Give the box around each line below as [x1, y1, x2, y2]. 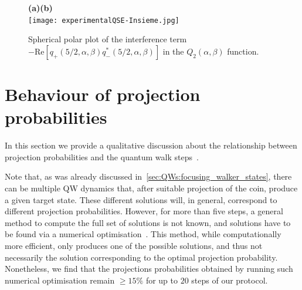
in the [162, 45, 184, 57]
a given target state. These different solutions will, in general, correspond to [5, 193, 277, 205]
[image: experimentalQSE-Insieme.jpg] [28, 16, 179, 25]
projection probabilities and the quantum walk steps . [5, 150, 199, 163]
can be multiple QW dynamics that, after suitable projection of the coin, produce [5, 181, 298, 194]
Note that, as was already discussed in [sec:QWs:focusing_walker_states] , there [5, 170, 292, 183]
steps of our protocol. [191, 274, 268, 286]
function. [227, 45, 259, 57]
